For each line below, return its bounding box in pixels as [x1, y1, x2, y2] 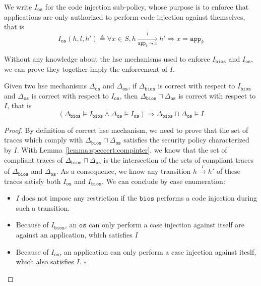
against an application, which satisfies [16, 229, 133, 240]
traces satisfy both [4, 175, 61, 186]
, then [119, 90, 138, 101]
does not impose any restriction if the [21, 193, 137, 203]
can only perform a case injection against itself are [89, 219, 244, 230]
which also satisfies [16, 256, 74, 267]
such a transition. [16, 202, 70, 213]
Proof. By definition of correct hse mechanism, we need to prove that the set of [4, 124, 248, 135]
